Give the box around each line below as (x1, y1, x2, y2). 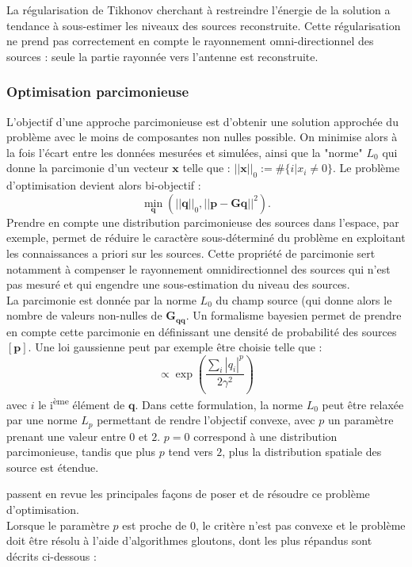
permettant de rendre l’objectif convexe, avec (97, 412, 315, 428)
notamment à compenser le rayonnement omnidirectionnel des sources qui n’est (6, 260, 391, 277)
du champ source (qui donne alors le (216, 291, 392, 308)
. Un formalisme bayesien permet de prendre (185, 307, 402, 324)
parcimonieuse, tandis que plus (6, 443, 156, 460)
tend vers (168, 443, 213, 460)
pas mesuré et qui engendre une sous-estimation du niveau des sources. (6, 276, 350, 293)
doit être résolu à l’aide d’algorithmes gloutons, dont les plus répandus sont (6, 532, 372, 549)
